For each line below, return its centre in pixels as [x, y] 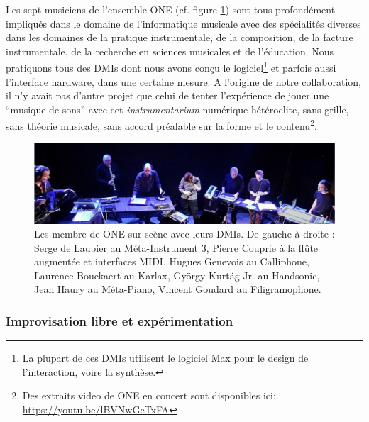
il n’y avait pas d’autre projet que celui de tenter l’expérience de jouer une [167, 95]
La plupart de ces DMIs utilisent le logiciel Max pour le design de [165, 358]
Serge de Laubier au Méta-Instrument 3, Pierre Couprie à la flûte [176, 247]
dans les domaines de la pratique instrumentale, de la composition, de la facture [180, 37]
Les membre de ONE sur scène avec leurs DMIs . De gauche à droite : [184, 234]
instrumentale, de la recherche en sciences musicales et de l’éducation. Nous [170, 51]
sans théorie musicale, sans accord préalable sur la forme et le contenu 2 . [161, 125]
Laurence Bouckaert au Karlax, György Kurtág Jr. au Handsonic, [177, 275]
